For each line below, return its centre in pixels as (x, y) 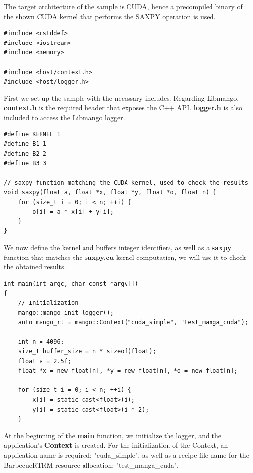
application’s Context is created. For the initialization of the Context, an (116, 445)
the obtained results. (35, 267)
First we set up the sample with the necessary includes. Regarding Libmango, (122, 98)
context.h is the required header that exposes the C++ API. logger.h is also (123, 107)
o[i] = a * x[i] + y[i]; (73, 212)
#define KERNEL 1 (32, 134)
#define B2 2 (25, 153)
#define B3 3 (25, 163)
